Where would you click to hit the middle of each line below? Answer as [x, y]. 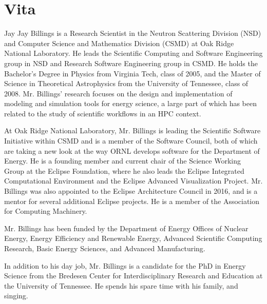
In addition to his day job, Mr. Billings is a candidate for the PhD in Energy [125, 265]
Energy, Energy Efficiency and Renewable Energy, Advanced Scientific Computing [133, 238]
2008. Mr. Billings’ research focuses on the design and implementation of [118, 93]
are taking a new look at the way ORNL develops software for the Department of [132, 150]
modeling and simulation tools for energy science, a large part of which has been [131, 103]
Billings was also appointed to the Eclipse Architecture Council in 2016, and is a [131, 191]
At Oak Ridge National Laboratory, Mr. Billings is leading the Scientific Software [132, 130]
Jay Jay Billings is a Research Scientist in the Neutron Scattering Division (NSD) [133, 33]
